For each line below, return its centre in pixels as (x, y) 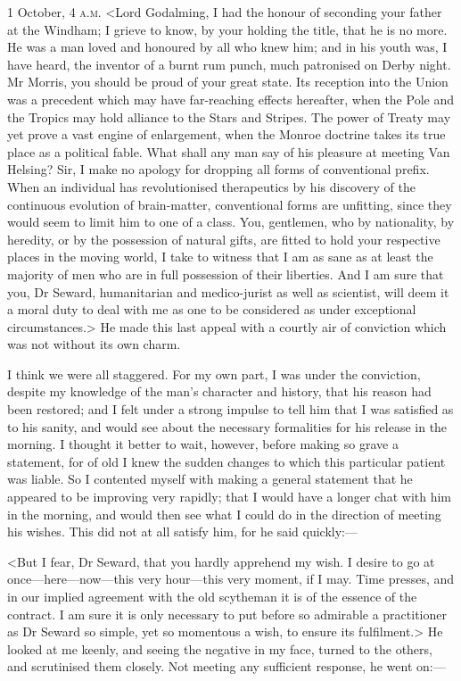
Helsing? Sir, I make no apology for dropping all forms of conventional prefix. (218, 169)
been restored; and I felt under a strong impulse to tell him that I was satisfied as (230, 409)
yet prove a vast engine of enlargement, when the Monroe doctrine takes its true (226, 134)
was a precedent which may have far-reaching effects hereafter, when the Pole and (230, 99)
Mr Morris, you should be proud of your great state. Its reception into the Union (228, 82)
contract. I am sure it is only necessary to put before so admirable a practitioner (227, 614)
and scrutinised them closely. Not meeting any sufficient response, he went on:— (226, 666)
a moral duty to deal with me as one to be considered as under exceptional (212, 309)
